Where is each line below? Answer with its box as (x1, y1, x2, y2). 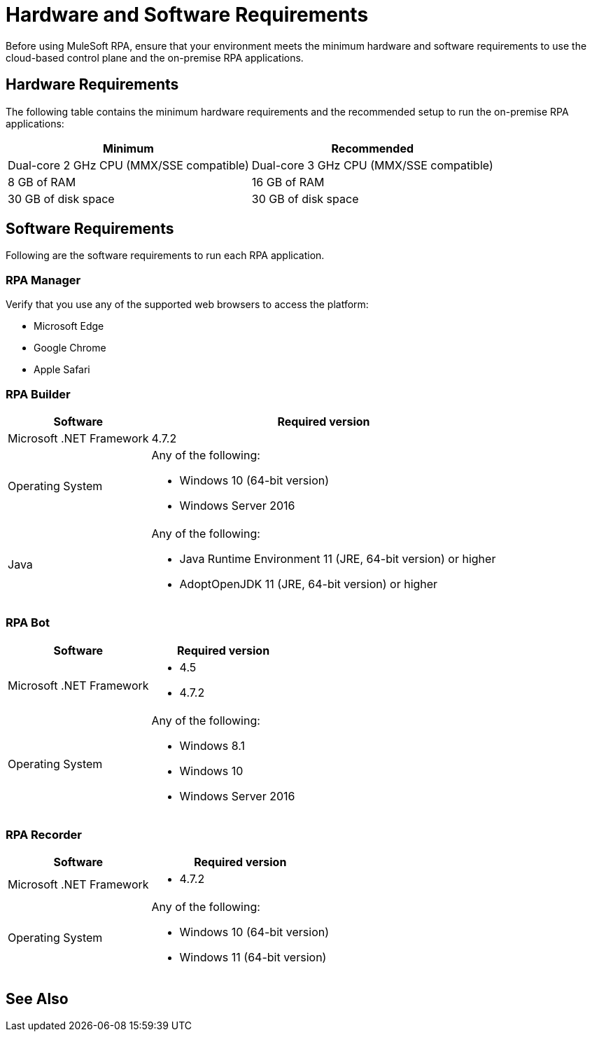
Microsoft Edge (34, 320, 104, 333)
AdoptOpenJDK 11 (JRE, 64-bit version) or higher (179, 576, 438, 591)
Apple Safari (34, 363, 90, 376)
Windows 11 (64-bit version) (179, 950, 327, 965)
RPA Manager (6, 272, 81, 287)
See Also (6, 989, 69, 1008)
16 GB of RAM (251, 174, 325, 189)
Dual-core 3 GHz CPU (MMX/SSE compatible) (251, 158, 493, 172)
